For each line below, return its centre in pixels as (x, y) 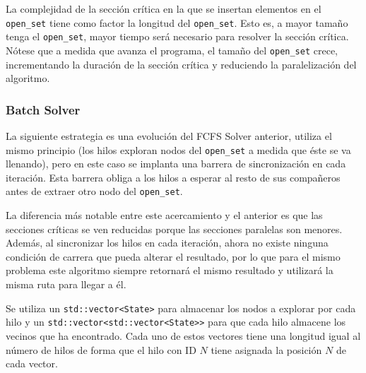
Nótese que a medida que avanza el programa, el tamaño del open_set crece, (172, 50)
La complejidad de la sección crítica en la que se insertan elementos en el (164, 8)
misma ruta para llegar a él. (66, 284)
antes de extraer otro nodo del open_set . (94, 191)
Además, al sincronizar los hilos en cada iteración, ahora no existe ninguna (167, 243)
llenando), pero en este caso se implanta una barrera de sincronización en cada (176, 164)
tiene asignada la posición (266, 349)
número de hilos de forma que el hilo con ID (101, 349)
